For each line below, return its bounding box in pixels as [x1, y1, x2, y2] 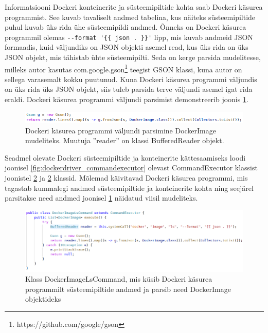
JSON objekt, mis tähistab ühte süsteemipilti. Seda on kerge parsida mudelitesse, [5, 52, 261, 63]
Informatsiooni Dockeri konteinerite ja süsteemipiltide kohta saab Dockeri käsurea [5, 2, 263, 12]
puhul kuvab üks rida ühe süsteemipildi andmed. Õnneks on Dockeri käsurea [5, 22, 246, 32]
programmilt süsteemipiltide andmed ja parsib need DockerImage [25, 283, 231, 294]
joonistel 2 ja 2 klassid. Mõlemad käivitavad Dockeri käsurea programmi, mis [5, 172, 248, 183]
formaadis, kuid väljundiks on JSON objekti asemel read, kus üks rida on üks [5, 42, 248, 52]
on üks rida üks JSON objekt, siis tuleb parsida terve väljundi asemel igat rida [5, 84, 253, 94]
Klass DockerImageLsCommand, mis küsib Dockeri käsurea [25, 273, 212, 284]
